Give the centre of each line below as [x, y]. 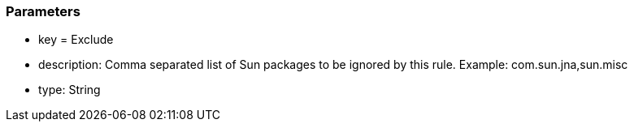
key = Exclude [76, 40]
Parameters [43, 11]
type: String [69, 90]
